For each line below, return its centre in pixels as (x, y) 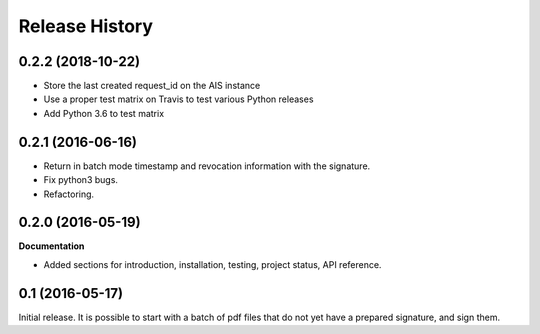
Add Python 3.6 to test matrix (104, 113)
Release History (86, 26)
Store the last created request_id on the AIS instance (152, 86)
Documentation (51, 246)
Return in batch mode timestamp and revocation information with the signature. (207, 166)
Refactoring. (69, 194)
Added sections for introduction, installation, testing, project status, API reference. (212, 264)
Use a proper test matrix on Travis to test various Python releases (178, 99)
